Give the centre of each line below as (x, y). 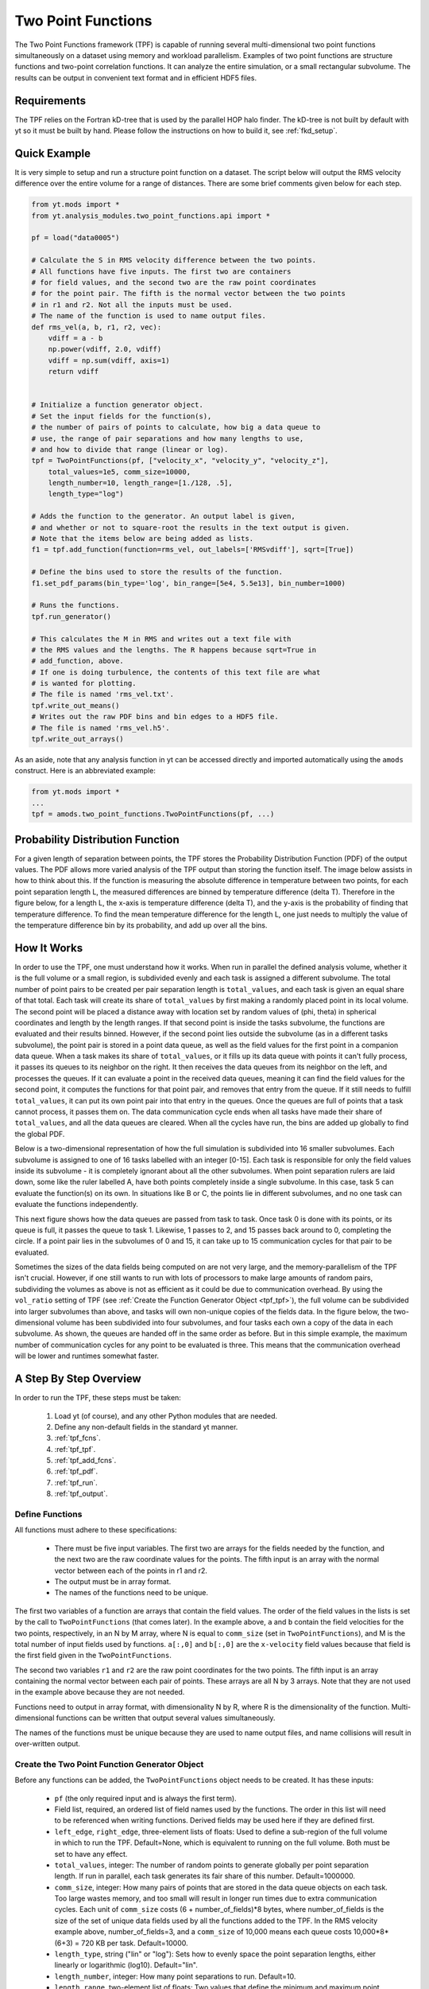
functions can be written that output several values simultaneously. (166, 1718)
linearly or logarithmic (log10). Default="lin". (126, 1965)
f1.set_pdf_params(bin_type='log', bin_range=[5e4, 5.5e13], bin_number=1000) (188, 583)
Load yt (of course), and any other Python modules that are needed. (166, 1415)
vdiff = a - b (75, 338)
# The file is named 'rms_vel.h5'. (100, 728)
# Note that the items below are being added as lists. (143, 539)
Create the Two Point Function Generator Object (109, 1764)
